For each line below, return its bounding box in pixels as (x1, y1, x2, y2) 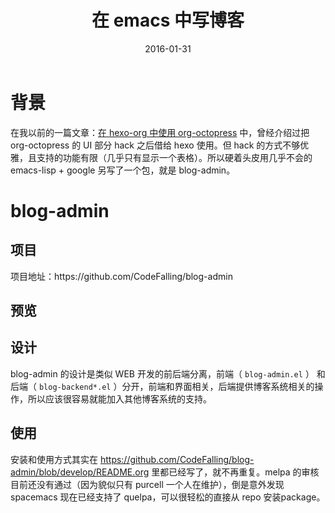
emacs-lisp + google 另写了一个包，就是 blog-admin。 (10, 164, 236, 176)
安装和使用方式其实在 (10, 453, 98, 465)
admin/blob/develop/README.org (10, 466, 150, 478)
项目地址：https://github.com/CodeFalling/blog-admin (10, 270, 233, 282)
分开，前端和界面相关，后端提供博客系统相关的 (121, 380, 315, 392)
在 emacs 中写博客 (91, 9, 245, 32)
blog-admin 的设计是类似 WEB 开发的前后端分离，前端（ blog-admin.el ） (10, 367, 315, 380)
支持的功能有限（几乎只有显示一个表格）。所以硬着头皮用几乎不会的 (36, 151, 313, 163)
